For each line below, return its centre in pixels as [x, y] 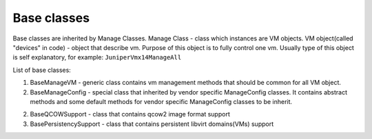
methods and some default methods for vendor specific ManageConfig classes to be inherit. [161, 101]
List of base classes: [42, 70]
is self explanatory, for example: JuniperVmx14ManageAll [97, 58]
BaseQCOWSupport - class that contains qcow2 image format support [130, 114]
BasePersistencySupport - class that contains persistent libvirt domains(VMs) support [152, 124]
